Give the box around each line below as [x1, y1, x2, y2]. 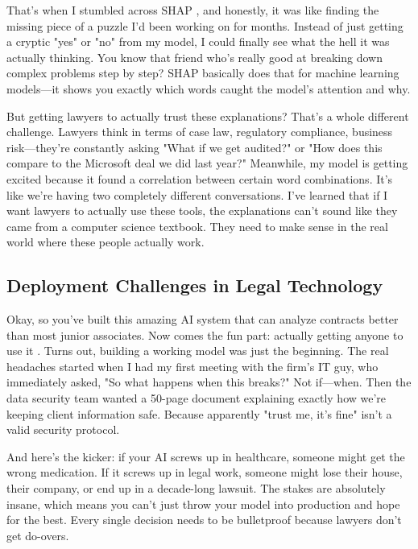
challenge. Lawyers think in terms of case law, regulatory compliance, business [6, 123, 393, 140]
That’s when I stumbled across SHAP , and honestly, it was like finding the [6, 2, 379, 18]
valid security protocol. [6, 421, 120, 438]
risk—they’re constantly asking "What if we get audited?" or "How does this [6, 138, 383, 155]
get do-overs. [6, 526, 69, 543]
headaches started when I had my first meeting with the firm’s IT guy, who [6, 357, 379, 374]
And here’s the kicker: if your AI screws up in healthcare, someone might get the [6, 448, 405, 464]
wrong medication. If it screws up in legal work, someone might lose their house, [6, 464, 403, 481]
